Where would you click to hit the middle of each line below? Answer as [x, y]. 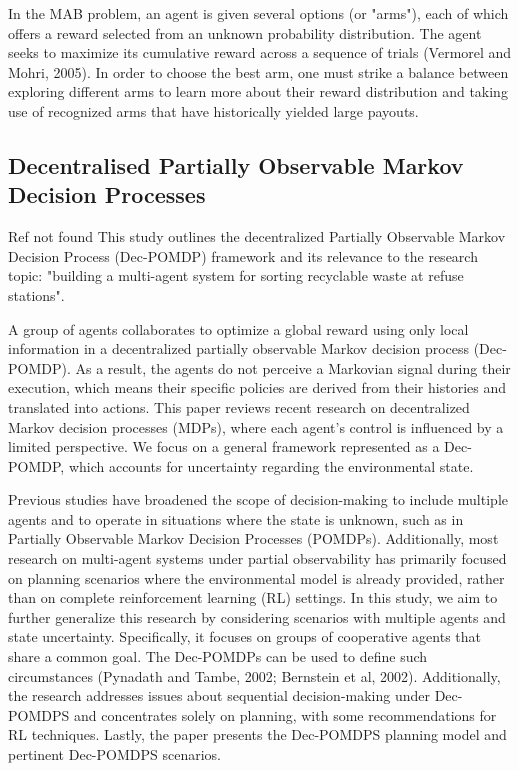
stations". [36, 294]
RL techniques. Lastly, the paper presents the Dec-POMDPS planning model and [257, 734]
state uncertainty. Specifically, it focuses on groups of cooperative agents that [245, 636]
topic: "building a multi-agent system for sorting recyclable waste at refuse [236, 275]
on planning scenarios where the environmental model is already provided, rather [256, 577]
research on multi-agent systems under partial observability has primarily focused [257, 558]
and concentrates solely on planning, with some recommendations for [285, 714]
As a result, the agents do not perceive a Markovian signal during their [293, 367]
